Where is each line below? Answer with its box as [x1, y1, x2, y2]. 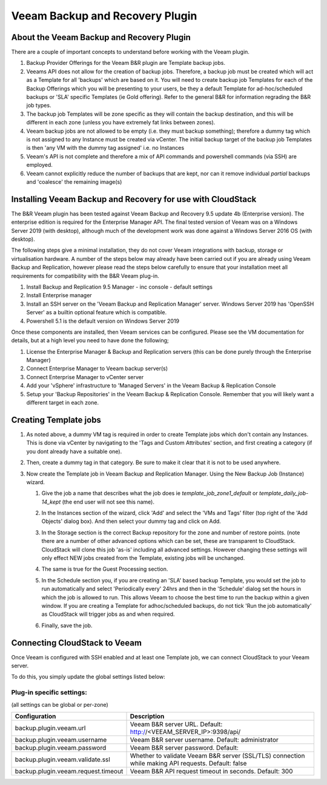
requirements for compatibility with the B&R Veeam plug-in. [11, 272, 160, 279]
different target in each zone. [26, 399, 99, 406]
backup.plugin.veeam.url [15, 724, 86, 732]
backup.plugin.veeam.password [15, 743, 107, 752]
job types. [26, 102, 51, 109]
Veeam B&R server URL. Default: [130, 719, 223, 728]
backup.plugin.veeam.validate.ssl [15, 755, 110, 764]
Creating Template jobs [11, 414, 101, 425]
